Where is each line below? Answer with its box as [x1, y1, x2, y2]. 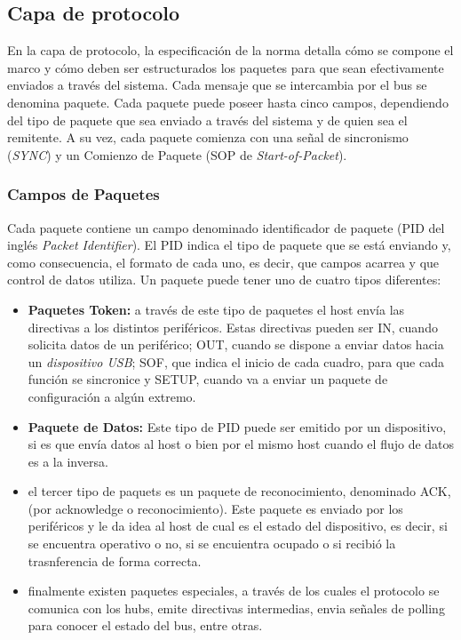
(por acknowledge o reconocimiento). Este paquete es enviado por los [28, 499, 403, 517]
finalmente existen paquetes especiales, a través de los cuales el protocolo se [28, 581, 440, 600]
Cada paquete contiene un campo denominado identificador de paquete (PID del [7, 218, 445, 236]
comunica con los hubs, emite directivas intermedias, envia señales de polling [28, 598, 445, 617]
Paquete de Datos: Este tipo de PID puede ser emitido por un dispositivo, [28, 417, 447, 436]
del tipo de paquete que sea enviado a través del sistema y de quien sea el [7, 110, 408, 129]
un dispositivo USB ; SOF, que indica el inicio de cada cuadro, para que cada [28, 352, 444, 371]
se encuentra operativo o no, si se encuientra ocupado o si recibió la [28, 534, 396, 553]
